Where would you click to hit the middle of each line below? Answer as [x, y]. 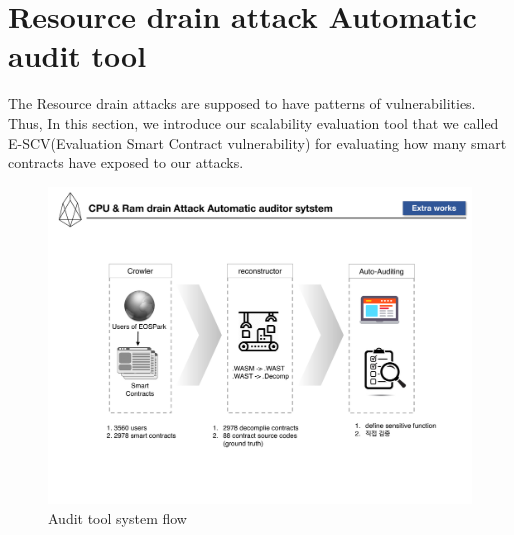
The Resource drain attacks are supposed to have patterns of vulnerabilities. [242, 103]
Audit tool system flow [117, 517]
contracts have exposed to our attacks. [126, 162]
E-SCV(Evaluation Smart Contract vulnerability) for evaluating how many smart [257, 142]
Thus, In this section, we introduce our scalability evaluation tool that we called [253, 122]
